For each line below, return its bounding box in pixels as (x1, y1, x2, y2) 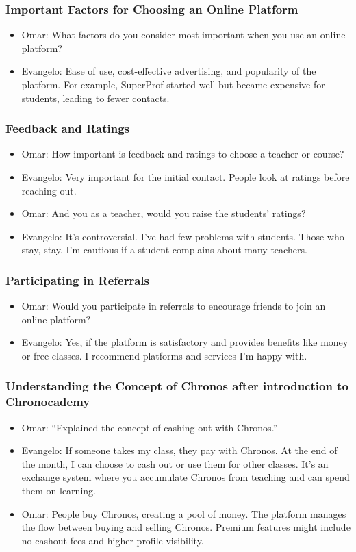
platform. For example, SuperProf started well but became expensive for (21, 77, 325, 91)
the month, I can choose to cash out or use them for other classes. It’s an (21, 456, 329, 471)
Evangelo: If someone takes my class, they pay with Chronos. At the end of (21, 443, 338, 457)
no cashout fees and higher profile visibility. (21, 533, 204, 547)
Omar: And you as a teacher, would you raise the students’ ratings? (21, 206, 306, 221)
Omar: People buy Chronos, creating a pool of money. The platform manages (21, 506, 346, 520)
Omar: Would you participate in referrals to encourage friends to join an (21, 299, 326, 313)
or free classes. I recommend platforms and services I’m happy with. (21, 348, 307, 362)
